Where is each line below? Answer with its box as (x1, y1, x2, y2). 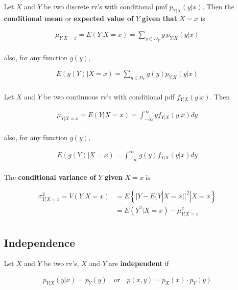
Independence (4, 235, 75, 250)
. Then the (202, 1, 235, 11)
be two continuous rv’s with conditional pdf (44, 91, 175, 101)
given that (142, 13, 177, 23)
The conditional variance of (4, 172, 96, 182)
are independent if (109, 258, 169, 268)
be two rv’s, (44, 258, 79, 268)
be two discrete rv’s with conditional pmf (44, 1, 167, 11)
